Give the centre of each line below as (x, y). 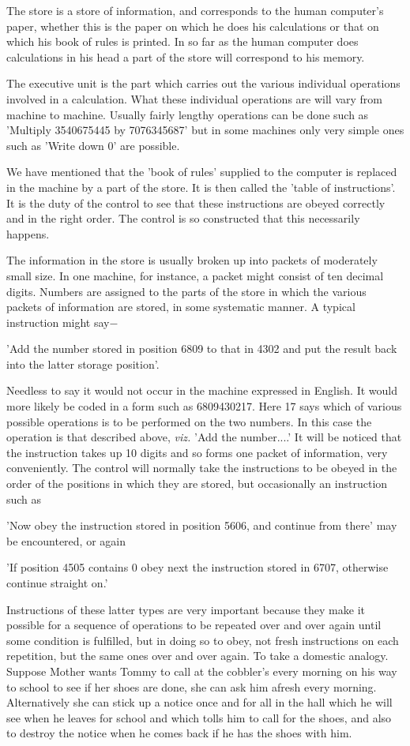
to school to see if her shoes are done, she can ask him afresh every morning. (192, 686)
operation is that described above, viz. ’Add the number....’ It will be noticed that (204, 437)
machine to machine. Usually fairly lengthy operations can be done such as (188, 114)
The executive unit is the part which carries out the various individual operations (203, 83)
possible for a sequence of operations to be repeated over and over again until (194, 625)
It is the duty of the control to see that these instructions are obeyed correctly (196, 202)
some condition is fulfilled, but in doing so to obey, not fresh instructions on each (203, 640)
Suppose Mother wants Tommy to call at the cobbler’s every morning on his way (202, 671)
